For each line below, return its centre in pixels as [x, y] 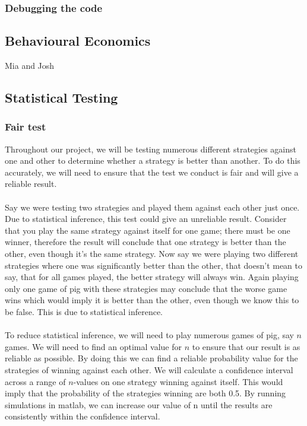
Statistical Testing [61, 98]
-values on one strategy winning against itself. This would [178, 381]
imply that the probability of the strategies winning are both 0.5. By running [145, 393]
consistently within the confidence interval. [83, 416]
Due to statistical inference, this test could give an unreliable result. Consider [146, 219]
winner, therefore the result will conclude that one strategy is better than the [145, 242]
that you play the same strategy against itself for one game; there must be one [148, 230]
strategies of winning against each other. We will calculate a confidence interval [149, 369]
